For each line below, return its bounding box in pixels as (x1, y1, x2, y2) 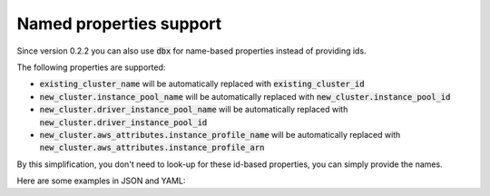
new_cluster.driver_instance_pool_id (39, 117, 208, 127)
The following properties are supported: (16, 62, 166, 73)
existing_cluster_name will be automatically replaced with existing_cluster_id (39, 78, 365, 90)
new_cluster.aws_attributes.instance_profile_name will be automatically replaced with (39, 129, 401, 140)
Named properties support (16, 14, 222, 34)
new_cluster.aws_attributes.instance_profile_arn (39, 142, 265, 153)
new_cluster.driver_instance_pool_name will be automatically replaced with (39, 104, 348, 115)
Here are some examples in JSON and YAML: (16, 175, 186, 186)
